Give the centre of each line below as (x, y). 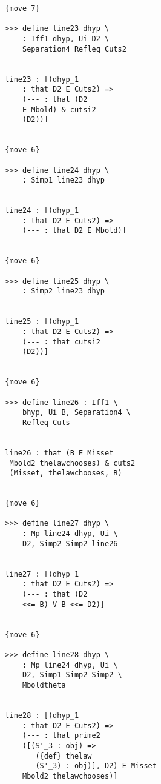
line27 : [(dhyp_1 (42, 574)
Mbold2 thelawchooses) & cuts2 (72, 463)
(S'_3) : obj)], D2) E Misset (96, 766)
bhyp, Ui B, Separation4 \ (76, 413)
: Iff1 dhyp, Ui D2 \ (66, 39)
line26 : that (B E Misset (59, 453)
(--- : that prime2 (61, 736)
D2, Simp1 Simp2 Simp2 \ (72, 675)
